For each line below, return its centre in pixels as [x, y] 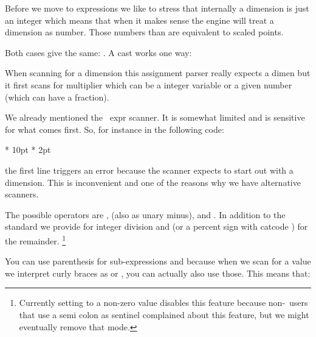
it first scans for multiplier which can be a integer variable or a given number [149, 84]
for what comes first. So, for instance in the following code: [115, 129]
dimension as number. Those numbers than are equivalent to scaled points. [144, 32]
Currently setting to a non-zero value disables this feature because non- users [163, 303]
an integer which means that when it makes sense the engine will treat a [139, 20]
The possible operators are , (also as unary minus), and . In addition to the [145, 214]
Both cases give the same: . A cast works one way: [98, 52]
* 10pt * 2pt [28, 150]
